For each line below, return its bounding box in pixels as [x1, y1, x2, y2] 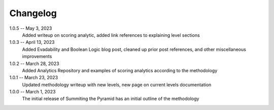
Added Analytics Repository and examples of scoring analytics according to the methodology [22, 67, 218, 73]
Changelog [9, 8, 57, 19]
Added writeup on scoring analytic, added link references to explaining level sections [22, 32, 200, 38]
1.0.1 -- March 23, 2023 [9, 75, 58, 81]
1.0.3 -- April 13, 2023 [9, 39, 55, 45]
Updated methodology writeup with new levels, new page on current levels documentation [22, 81, 212, 88]
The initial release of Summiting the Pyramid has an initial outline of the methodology [22, 96, 199, 102]
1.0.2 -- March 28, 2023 [9, 61, 59, 67]
